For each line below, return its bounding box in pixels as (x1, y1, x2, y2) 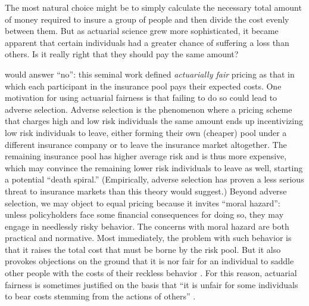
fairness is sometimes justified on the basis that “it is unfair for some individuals (5, 278, 298, 290)
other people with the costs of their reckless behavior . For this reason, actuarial (5, 267, 297, 279)
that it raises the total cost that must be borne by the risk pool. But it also (5, 243, 281, 255)
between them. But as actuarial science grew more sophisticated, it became (5, 24, 279, 37)
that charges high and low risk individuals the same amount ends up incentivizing (5, 115, 303, 127)
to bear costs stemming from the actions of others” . (5, 290, 196, 302)
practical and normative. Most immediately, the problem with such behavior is (5, 231, 292, 244)
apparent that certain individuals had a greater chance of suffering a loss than (5, 36, 289, 48)
